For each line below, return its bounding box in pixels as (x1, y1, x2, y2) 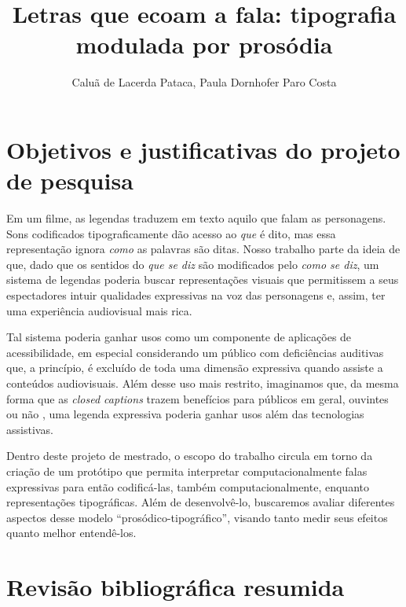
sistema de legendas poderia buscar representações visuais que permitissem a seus (6, 271, 399, 288)
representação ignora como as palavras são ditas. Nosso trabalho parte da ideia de (6, 241, 401, 257)
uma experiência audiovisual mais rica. (6, 302, 192, 318)
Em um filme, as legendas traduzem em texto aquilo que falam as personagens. (6, 210, 386, 226)
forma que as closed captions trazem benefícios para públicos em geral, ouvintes (6, 390, 389, 407)
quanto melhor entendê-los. (6, 524, 137, 541)
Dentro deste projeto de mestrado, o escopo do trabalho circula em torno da (6, 447, 373, 464)
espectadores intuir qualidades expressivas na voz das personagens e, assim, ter (6, 287, 386, 303)
